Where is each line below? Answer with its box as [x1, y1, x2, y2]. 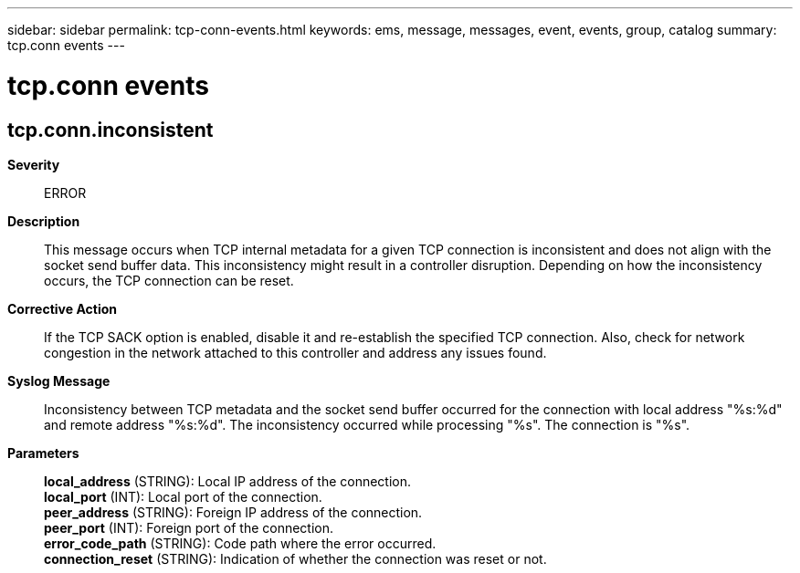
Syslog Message [7, 372, 111, 389]
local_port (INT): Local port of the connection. [44, 488, 322, 505]
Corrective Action [7, 300, 117, 317]
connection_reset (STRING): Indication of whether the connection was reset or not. [44, 550, 547, 567]
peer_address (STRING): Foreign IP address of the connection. [44, 504, 423, 520]
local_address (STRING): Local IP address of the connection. [44, 473, 412, 489]
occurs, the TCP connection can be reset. [44, 272, 294, 288]
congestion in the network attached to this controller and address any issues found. [44, 344, 547, 360]
